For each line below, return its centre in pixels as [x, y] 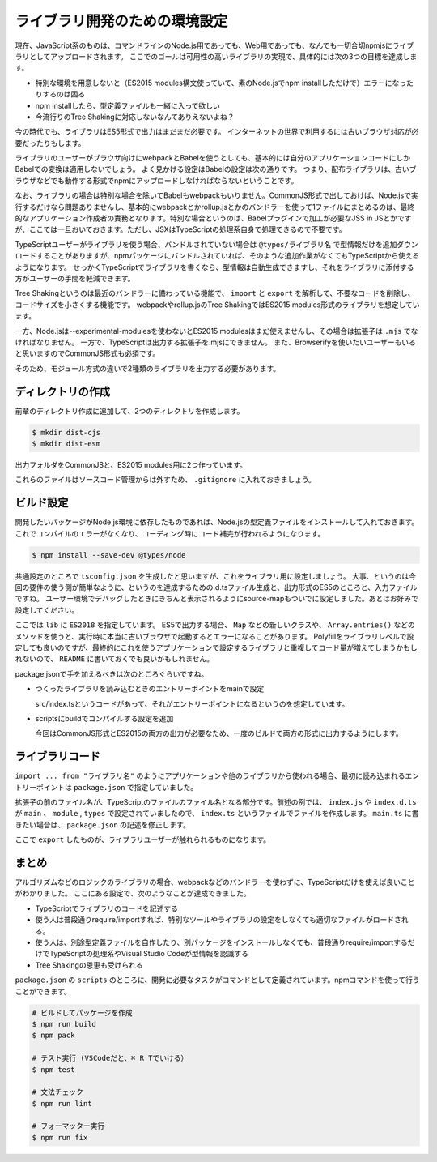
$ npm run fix [60, 1137]
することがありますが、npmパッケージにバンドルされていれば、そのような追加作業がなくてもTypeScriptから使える [228, 256]
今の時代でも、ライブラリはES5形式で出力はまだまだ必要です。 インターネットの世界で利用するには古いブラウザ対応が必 [217, 132]
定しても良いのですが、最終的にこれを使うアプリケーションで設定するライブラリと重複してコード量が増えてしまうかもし [216, 647]
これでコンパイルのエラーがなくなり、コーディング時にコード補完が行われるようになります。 [170, 533]
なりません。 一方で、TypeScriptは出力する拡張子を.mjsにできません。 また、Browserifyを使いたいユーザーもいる [226, 342]
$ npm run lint [62, 1103]
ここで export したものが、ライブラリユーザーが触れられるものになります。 [143, 839]
